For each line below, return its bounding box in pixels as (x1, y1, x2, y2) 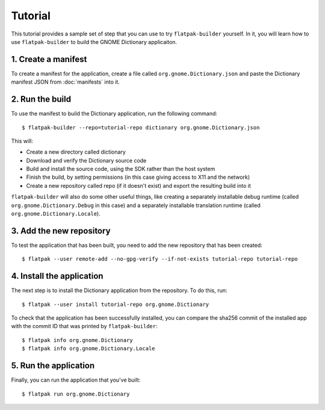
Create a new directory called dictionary (26, 148, 126, 156)
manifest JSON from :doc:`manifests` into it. (11, 78, 120, 85)
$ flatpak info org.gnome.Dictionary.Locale (22, 345, 156, 352)
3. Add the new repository (11, 226, 111, 236)
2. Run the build (11, 94, 72, 105)
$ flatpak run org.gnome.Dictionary (22, 390, 130, 397)
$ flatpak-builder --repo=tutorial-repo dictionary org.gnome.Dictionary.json (22, 124, 260, 131)
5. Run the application (11, 361, 95, 371)
